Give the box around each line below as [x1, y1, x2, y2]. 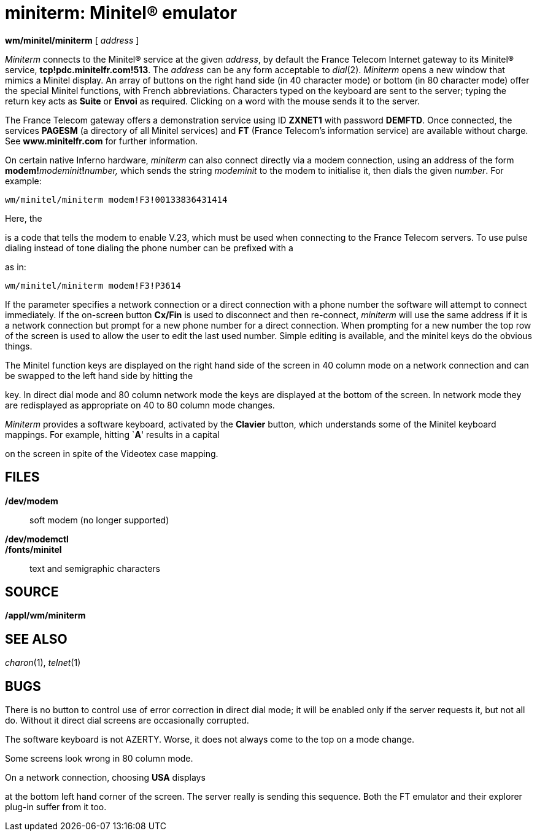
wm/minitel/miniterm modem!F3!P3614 [5, 280, 181, 291]
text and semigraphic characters [29, 563, 161, 574]
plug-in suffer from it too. [5, 802, 107, 813]
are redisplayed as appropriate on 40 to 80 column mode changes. [5, 399, 275, 410]
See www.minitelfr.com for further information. [5, 135, 198, 146]
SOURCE [5, 584, 59, 600]
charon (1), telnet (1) [5, 657, 81, 668]
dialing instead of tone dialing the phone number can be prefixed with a [5, 242, 293, 253]
